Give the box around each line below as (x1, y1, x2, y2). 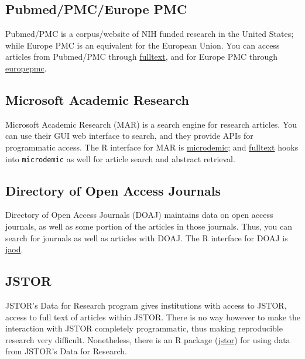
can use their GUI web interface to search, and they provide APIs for (5, 129, 253, 142)
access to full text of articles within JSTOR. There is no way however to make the (5, 310, 300, 323)
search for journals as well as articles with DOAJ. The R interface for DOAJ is (5, 231, 288, 244)
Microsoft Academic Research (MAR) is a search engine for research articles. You (5, 118, 297, 130)
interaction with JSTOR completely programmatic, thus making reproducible (5, 322, 283, 334)
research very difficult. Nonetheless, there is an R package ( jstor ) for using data (5, 333, 290, 346)
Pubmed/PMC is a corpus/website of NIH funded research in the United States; (5, 28, 294, 40)
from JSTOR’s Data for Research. (5, 345, 127, 357)
